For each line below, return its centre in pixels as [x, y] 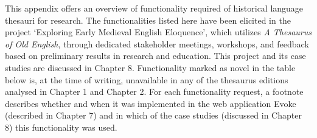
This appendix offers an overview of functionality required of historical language [154, 8]
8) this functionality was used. [61, 127]
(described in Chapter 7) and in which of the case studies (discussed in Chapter [153, 115]
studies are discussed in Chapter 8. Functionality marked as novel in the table [150, 67]
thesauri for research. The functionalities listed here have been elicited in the [148, 20]
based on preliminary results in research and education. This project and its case [155, 56]
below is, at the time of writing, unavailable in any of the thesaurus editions [147, 79]
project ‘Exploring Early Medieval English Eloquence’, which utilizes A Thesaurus [158, 32]
